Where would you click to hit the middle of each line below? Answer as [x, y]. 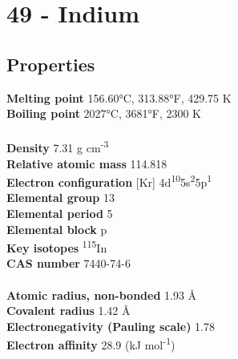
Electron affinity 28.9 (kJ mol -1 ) [91, 344]
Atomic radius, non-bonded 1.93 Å [102, 294]
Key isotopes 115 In [57, 246]
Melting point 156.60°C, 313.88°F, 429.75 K [119, 97]
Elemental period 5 [60, 214]
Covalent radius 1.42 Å [69, 311]
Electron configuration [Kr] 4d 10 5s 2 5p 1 [109, 181]
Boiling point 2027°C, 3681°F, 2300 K [104, 113]
